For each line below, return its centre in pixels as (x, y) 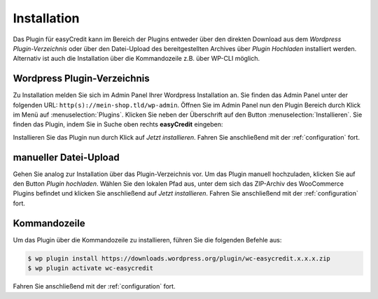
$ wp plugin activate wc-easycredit (91, 268)
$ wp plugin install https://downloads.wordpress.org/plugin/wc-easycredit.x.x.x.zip (179, 258)
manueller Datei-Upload (66, 157)
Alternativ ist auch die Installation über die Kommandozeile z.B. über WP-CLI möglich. (136, 59)
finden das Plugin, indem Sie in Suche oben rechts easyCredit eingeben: (118, 124)
